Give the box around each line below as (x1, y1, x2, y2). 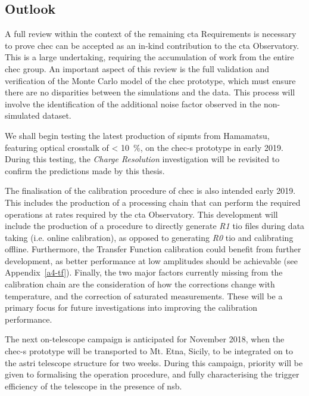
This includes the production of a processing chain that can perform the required (5, 196, 301, 208)
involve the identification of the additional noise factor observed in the (5, 97, 261, 110)
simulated (5, 109, 40, 122)
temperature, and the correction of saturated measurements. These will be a (5, 289, 283, 302)
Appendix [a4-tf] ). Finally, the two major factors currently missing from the (5, 266, 283, 279)
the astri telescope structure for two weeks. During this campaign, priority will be (5, 356, 303, 369)
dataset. (42, 109, 71, 122)
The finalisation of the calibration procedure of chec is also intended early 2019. (5, 184, 296, 197)
